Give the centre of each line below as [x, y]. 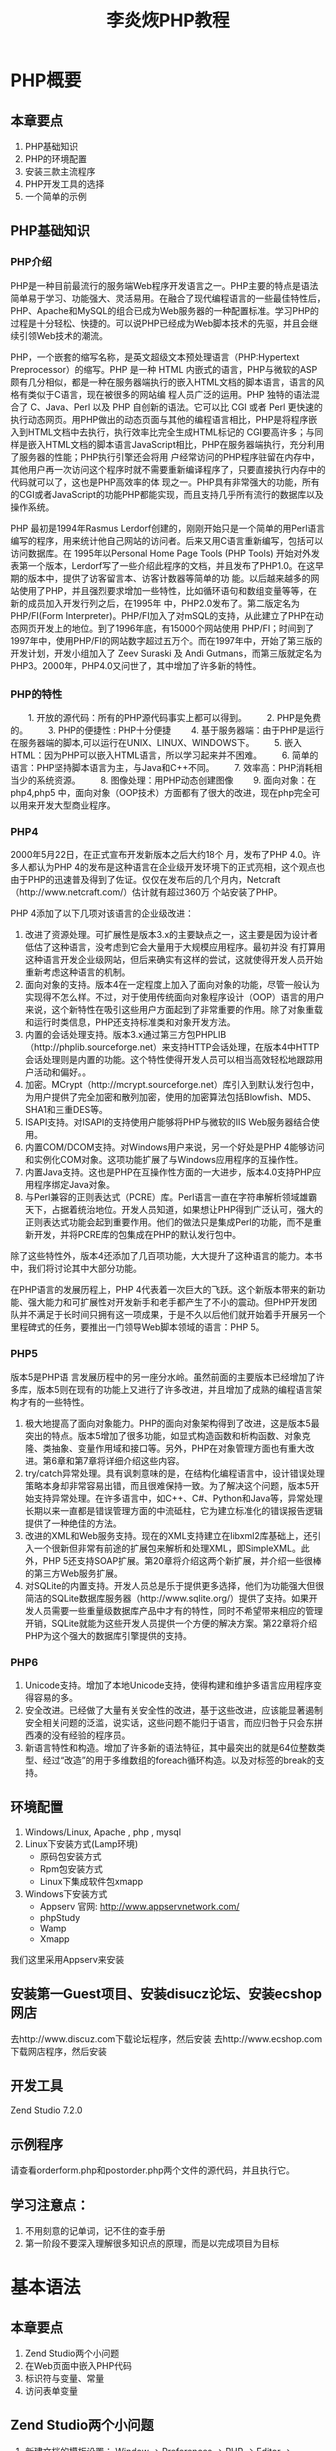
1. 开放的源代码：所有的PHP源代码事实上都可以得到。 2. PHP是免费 [174, 717]
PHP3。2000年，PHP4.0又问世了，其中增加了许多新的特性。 [136, 665]
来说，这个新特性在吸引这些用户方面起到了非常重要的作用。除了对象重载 [173, 1010]
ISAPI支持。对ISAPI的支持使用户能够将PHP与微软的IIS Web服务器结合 [168, 1122]
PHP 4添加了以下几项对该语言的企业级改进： [102, 913]
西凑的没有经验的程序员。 [77, 1735]
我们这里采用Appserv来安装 [67, 1959]
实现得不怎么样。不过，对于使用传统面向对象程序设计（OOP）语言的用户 [174, 997]
